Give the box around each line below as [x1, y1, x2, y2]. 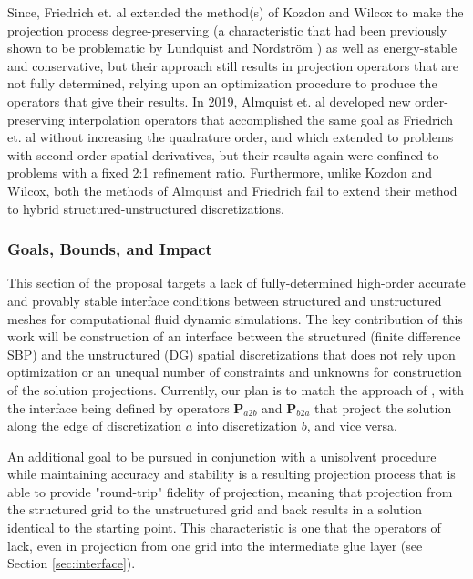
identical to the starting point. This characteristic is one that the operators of [7, 518, 441, 537]
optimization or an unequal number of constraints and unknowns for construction [7, 362, 462, 381]
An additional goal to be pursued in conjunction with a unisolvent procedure [7, 446, 437, 465]
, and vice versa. [306, 416, 397, 435]
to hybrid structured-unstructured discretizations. [7, 198, 284, 218]
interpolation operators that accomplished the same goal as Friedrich [68, 109, 453, 128]
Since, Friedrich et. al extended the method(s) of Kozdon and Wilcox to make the [7, 3, 464, 21]
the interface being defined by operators [7, 398, 230, 417]
